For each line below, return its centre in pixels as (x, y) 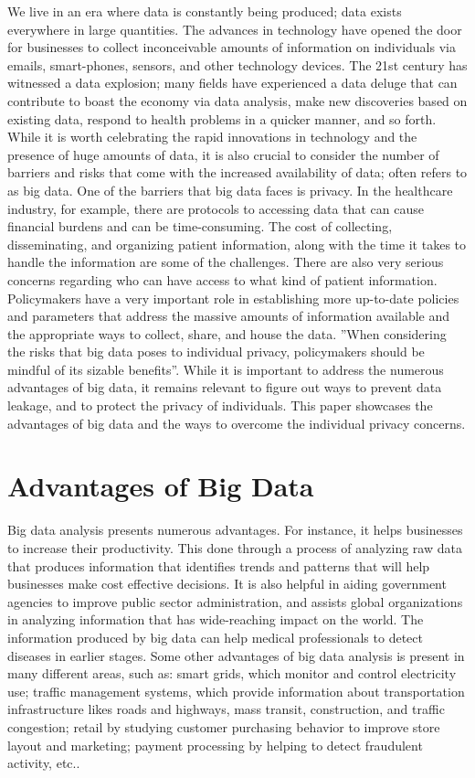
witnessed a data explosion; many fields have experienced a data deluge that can (232, 83)
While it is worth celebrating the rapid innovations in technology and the (212, 137)
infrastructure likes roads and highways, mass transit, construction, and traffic (226, 709)
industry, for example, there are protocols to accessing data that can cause (216, 208)
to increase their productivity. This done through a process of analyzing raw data (235, 547)
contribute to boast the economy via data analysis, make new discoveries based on (237, 100)
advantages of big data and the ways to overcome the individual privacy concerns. (237, 423)
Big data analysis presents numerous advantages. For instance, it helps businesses (235, 530)
